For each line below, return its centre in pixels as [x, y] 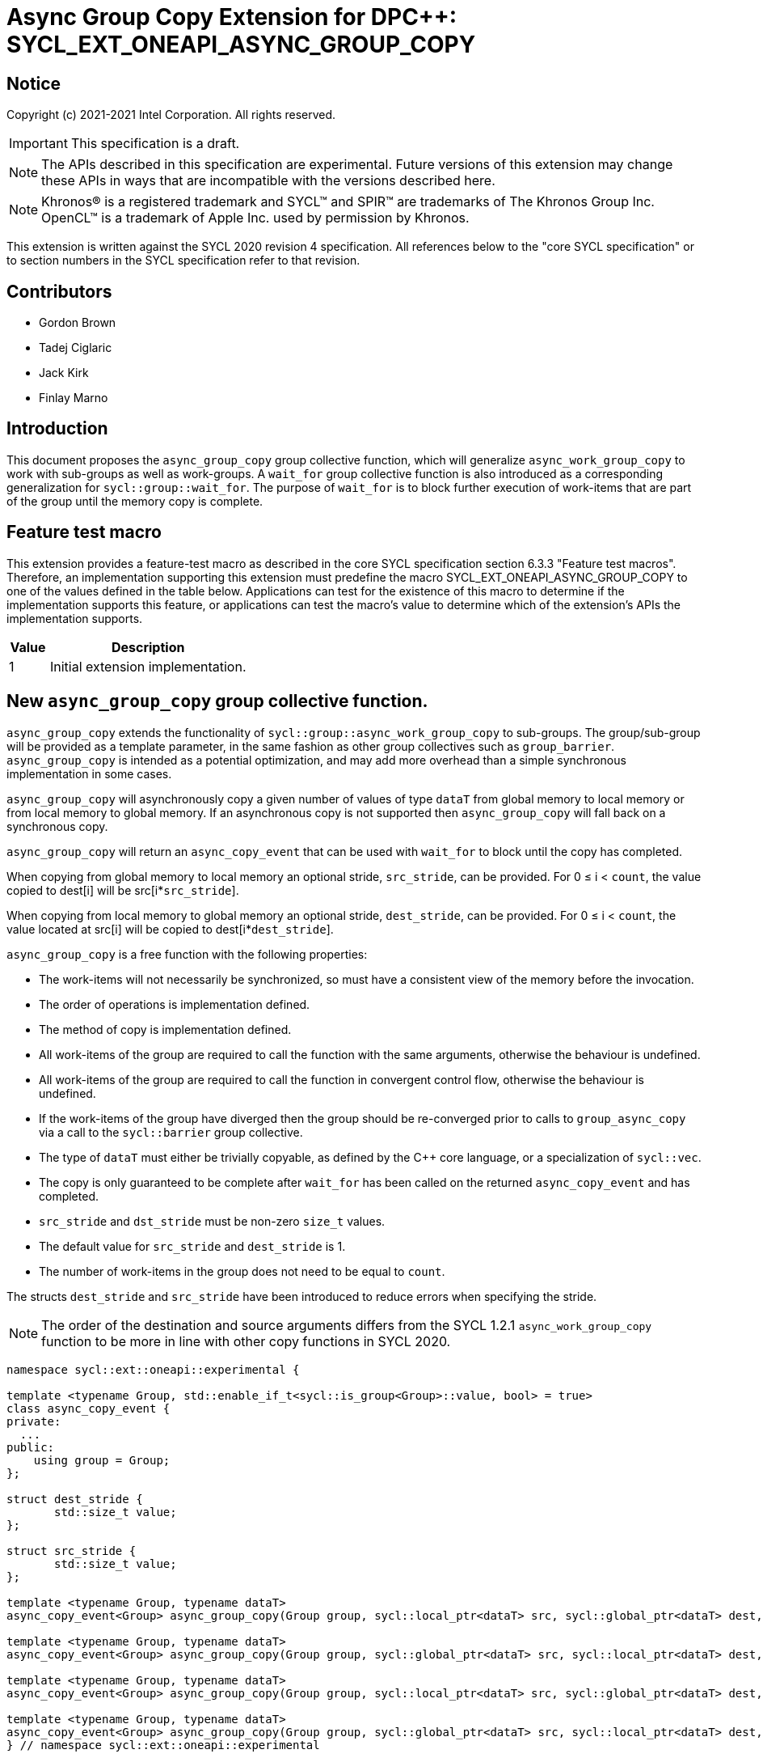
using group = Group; [102, 1460]
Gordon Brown [78, 323]
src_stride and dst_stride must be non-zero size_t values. [212, 1221]
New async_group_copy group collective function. [217, 701]
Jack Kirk [64, 373]
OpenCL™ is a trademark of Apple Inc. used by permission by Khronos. [255, 218]
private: [34, 1421]
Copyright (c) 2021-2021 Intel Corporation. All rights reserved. [171, 115]
